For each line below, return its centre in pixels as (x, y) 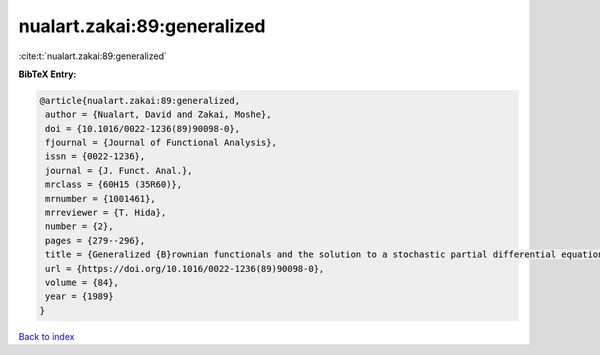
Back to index (46, 336)
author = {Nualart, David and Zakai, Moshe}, (158, 114)
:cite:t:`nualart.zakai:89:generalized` (92, 56)
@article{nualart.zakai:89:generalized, (139, 100)
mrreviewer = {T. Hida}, (106, 213)
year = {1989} (79, 296)
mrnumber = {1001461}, (101, 198)
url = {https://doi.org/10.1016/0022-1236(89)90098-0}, (185, 268)
